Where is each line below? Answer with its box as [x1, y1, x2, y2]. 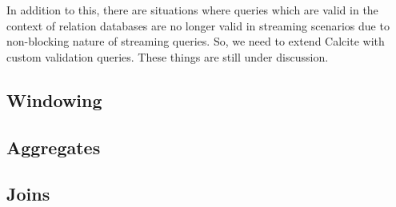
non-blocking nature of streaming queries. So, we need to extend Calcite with [6, 33, 385, 50]
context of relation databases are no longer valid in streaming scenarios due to [6, 17, 390, 34]
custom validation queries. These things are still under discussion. [6, 48, 329, 65]
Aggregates [6, 134, 101, 159]
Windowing [6, 87, 102, 112]
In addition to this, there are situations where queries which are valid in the [6, 2, 378, 18]
